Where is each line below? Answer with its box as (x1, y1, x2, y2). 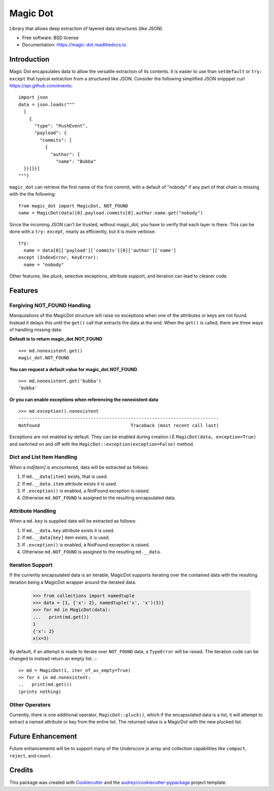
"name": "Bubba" (56, 158, 96, 164)
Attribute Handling (9, 507, 56, 514)
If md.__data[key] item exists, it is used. (22, 534, 110, 541)
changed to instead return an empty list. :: (9, 656, 97, 662)
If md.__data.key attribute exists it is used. (22, 527, 115, 533)
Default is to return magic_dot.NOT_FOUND (9, 336, 102, 342)
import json (18, 95, 48, 100)
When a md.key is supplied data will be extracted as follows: (9, 518, 136, 524)
